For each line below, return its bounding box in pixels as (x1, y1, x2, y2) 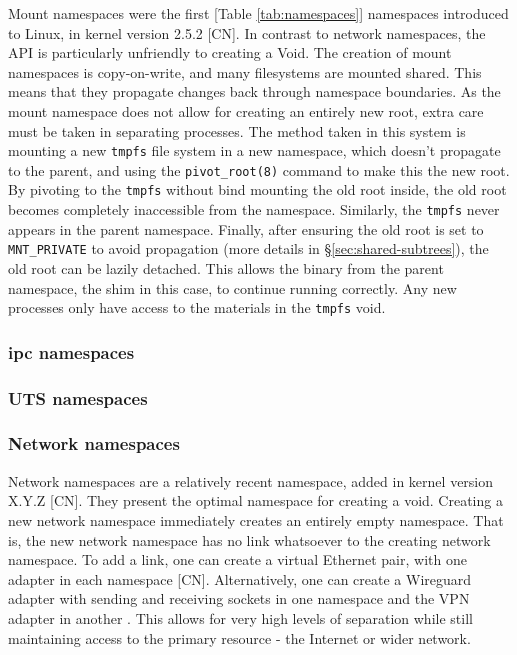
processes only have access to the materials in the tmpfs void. (8, 297, 386, 318)
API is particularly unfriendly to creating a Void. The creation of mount (8, 42, 452, 63)
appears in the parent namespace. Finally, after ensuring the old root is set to (8, 218, 484, 239)
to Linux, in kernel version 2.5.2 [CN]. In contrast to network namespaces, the (8, 22, 486, 43)
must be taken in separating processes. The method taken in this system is (8, 120, 466, 141)
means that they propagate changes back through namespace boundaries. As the (8, 81, 501, 102)
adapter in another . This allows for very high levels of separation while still (8, 607, 473, 628)
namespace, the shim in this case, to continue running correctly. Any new (8, 277, 457, 298)
